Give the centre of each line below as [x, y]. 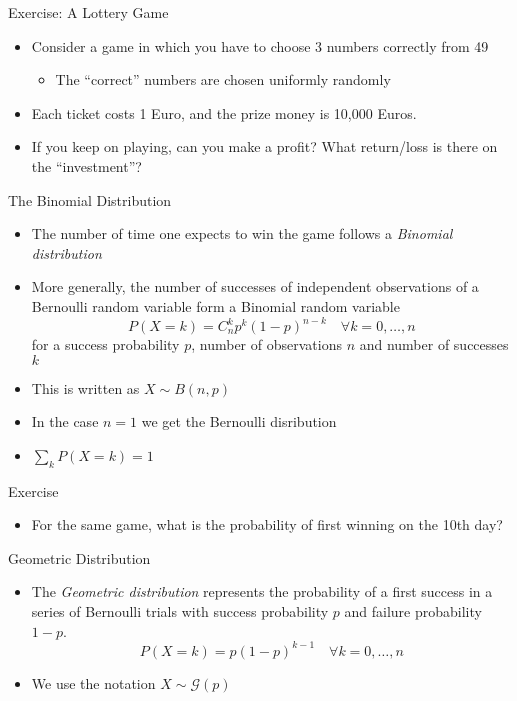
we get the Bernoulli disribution [239, 421]
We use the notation [93, 682]
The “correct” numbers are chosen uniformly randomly [223, 79]
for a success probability [105, 344]
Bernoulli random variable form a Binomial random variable [215, 305]
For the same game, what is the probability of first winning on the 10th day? [267, 524]
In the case [65, 421]
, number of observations [266, 344]
